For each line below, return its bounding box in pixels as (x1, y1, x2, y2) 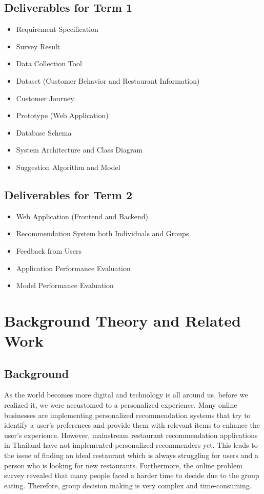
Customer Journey (16, 92, 74, 103)
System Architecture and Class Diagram (16, 144, 143, 155)
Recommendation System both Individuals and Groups (16, 228, 189, 239)
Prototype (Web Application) (16, 110, 109, 121)
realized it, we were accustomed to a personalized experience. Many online (4, 400, 237, 410)
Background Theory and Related (4, 310, 241, 331)
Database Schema (16, 127, 72, 138)
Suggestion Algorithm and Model (16, 161, 120, 172)
